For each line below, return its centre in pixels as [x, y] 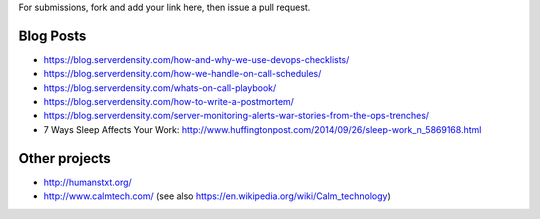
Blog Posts [52, 35]
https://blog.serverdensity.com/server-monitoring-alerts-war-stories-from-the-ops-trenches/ [236, 116]
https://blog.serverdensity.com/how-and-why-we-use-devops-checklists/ [196, 59]
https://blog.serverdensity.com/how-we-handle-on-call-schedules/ [182, 74]
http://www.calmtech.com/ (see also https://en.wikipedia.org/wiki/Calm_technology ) [217, 196]
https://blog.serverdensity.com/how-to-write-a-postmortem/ [169, 102]
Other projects [65, 158]
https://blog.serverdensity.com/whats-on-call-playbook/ [160, 87]
